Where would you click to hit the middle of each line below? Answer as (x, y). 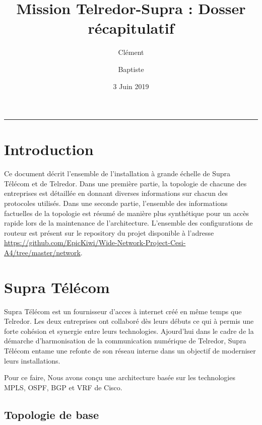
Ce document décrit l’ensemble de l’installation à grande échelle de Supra (117, 173)
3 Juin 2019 (131, 86)
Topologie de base (51, 414)
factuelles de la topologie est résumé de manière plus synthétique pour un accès (126, 213)
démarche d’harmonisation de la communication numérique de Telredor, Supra (125, 341)
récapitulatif (131, 28)
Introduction (49, 149)
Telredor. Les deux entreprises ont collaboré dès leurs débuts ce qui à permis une (129, 321)
